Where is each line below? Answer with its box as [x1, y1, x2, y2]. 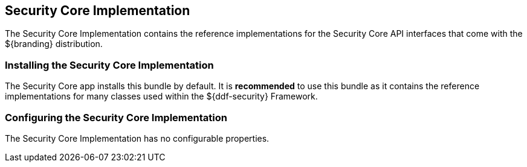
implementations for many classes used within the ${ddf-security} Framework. [5, 91, 318, 102]
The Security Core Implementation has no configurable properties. [5, 133, 270, 143]
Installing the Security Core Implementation [5, 58, 214, 71]
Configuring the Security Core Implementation [5, 111, 227, 124]
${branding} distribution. [5, 39, 103, 49]
